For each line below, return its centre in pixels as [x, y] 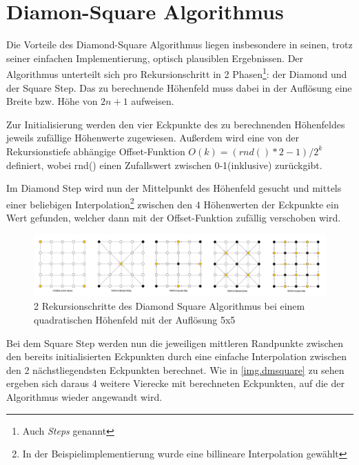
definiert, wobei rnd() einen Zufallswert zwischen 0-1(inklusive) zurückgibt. [164, 165]
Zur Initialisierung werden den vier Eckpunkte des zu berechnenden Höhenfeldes [176, 124]
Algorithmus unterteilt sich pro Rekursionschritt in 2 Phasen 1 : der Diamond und [177, 73]
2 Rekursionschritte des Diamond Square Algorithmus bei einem [170, 306]
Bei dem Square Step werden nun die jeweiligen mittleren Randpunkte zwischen [175, 343]
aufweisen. [153, 101]
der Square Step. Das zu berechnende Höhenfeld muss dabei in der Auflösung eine [179, 87]
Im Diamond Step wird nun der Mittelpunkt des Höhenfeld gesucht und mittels [174, 188]
